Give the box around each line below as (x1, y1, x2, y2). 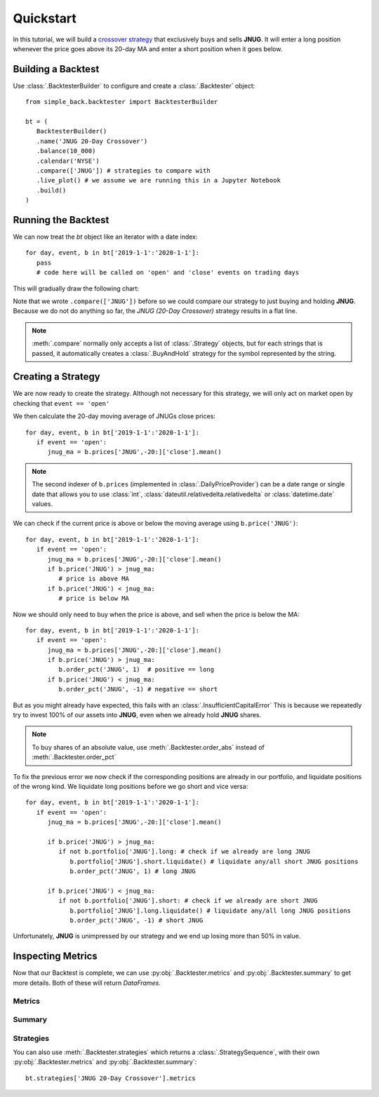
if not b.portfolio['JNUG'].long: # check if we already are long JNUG (58, 848, 311, 856)
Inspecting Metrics (13, 950, 98, 962)
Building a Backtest (13, 63, 100, 75)
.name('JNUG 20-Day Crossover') (36, 137, 148, 145)
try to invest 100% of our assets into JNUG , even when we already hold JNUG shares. (13, 711, 262, 719)
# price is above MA (58, 575, 130, 583)
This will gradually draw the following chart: (13, 284, 140, 293)
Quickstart (13, 11, 77, 26)
